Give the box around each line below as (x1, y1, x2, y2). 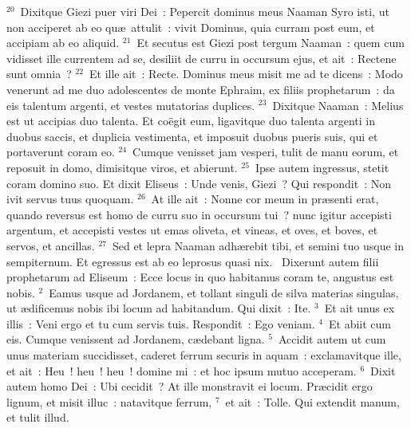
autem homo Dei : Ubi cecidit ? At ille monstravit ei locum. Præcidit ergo (6, 378, 373, 395)
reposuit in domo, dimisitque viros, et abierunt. (6, 159, 238, 175)
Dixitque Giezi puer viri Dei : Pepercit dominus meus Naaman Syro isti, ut (20, 3, 389, 19)
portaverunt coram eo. (6, 143, 115, 160)
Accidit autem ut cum (278, 331, 386, 348)
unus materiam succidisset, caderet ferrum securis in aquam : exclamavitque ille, (6, 347, 401, 363)
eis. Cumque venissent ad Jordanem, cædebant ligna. (6, 331, 265, 348)
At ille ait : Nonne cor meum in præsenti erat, (151, 190, 379, 207)
